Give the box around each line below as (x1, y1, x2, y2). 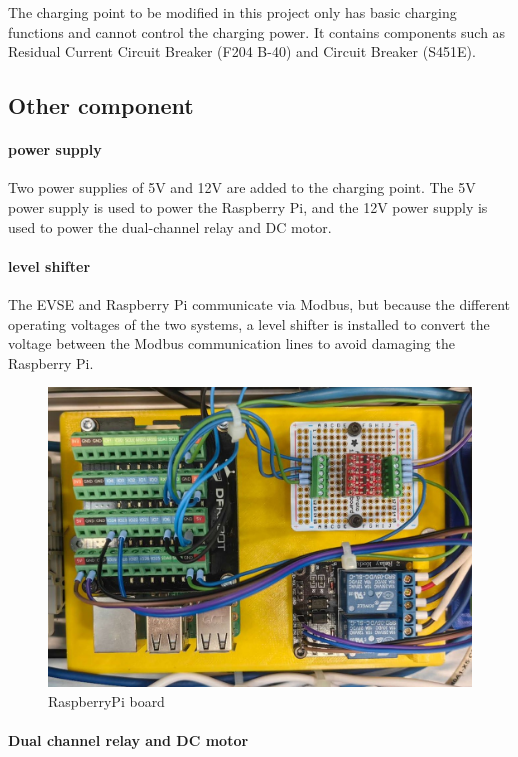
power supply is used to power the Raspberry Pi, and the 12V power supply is (8, 196, 488, 217)
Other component (8, 90, 194, 121)
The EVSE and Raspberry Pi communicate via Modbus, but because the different (8, 293, 511, 314)
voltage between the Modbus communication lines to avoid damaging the (8, 333, 455, 354)
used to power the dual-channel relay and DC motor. (8, 216, 332, 237)
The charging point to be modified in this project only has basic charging (8, 2, 457, 22)
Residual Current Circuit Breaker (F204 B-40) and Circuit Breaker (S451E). (8, 41, 476, 62)
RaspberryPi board (48, 690, 165, 711)
